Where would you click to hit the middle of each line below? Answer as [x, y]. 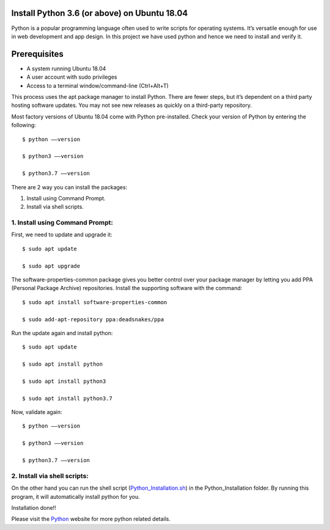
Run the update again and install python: [62, 333]
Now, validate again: [37, 412]
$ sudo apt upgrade [51, 266]
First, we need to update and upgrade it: [62, 234]
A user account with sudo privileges [72, 77]
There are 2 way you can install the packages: [69, 187]
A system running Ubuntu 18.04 [66, 68]
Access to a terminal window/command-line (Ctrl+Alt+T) [98, 85]
